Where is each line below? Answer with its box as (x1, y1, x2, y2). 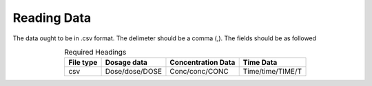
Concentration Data (169, 58, 236, 68)
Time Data (242, 58, 278, 68)
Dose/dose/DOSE (105, 67, 162, 76)
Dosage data (105, 58, 148, 68)
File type (68, 58, 98, 68)
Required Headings (64, 48, 127, 57)
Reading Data (12, 10, 92, 25)
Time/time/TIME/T (242, 67, 302, 76)
